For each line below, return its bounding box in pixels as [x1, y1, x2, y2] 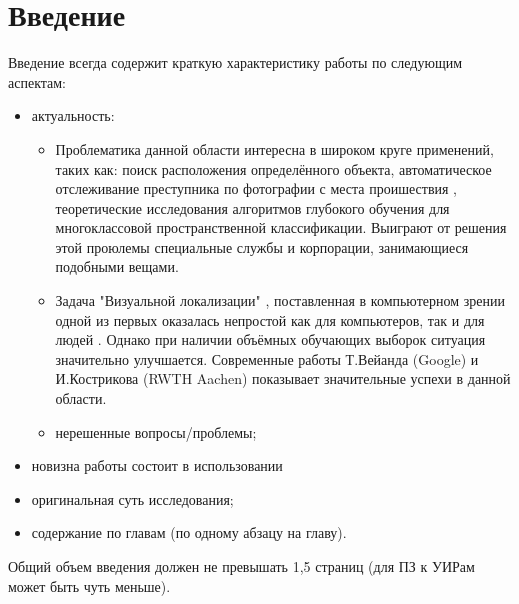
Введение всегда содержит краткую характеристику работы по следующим [8, 52, 463, 73]
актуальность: [31, 105, 115, 126]
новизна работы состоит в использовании [31, 455, 283, 476]
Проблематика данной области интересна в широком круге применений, [55, 138, 494, 159]
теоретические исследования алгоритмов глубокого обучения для [55, 197, 450, 218]
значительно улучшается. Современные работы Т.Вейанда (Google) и [55, 348, 479, 369]
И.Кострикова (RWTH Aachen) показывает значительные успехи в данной [55, 368, 511, 389]
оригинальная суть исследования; [31, 488, 234, 509]
